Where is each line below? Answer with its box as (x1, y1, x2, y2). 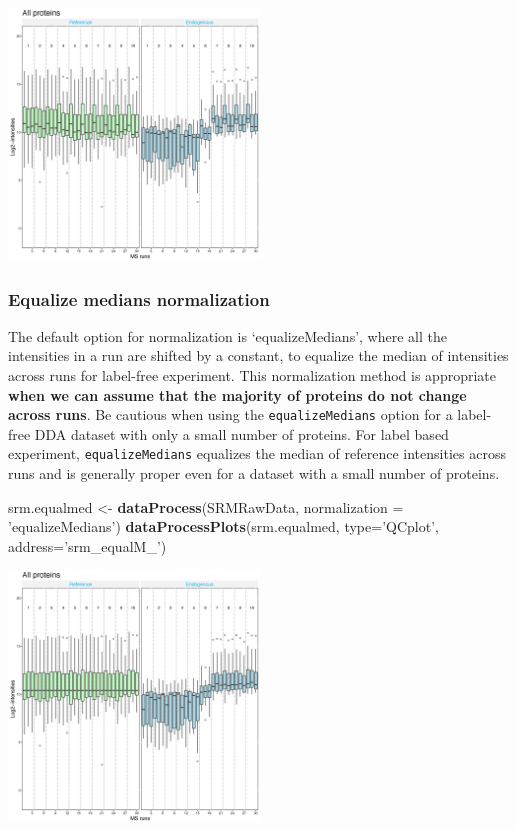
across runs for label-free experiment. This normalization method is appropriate (8, 365, 496, 385)
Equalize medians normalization (8, 286, 270, 311)
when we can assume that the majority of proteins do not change (8, 384, 467, 405)
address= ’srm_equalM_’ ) (8, 535, 167, 556)
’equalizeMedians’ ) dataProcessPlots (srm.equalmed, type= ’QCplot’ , (8, 516, 439, 537)
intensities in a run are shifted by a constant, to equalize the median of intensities (8, 345, 509, 366)
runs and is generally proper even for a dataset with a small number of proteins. (8, 463, 500, 484)
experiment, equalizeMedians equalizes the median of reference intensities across (8, 443, 506, 464)
